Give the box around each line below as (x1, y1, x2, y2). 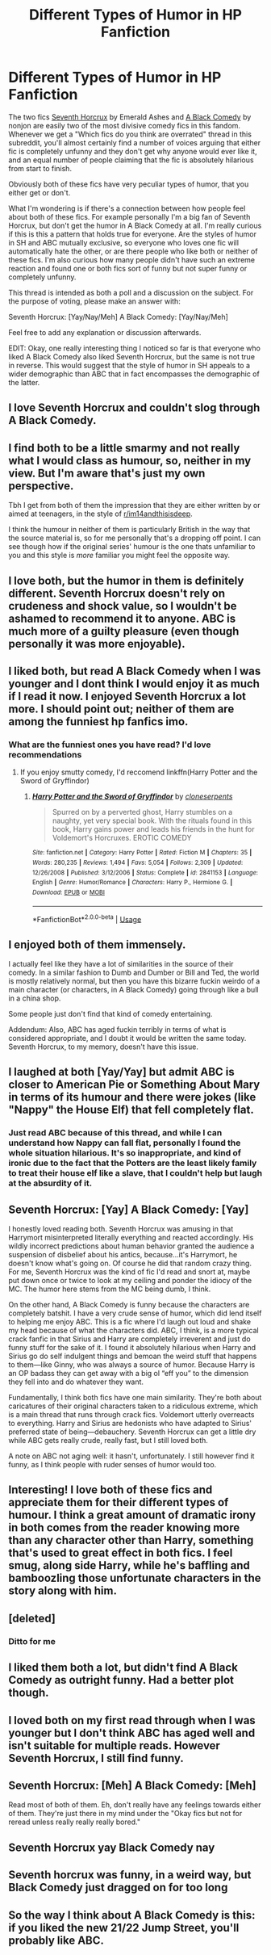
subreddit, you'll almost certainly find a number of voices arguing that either (8, 137, 261, 147)
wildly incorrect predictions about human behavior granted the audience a (8, 1241, 255, 1251)
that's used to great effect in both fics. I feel (8, 1546, 233, 1560)
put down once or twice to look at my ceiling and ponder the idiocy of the (8, 1276, 252, 1286)
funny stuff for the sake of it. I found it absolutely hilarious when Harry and (8, 1343, 256, 1353)
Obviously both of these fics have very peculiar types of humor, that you (8, 179, 249, 189)
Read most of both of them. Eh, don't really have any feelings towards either (8, 1800, 261, 1810)
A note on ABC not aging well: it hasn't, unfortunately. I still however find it (8, 1451, 255, 1461)
